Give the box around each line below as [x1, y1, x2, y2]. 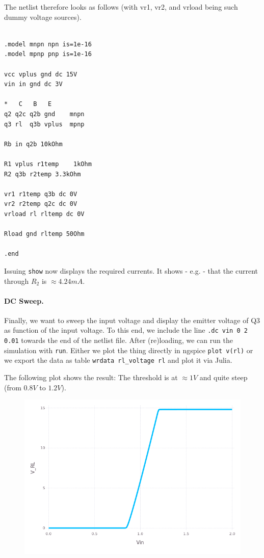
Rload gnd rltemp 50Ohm [4, 230, 85, 238]
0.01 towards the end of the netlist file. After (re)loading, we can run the [4, 335, 233, 346]
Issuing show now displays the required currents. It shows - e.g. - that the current [4, 265, 258, 276]
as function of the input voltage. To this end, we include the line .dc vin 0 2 [4, 325, 248, 335]
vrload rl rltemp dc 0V [4, 210, 85, 218]
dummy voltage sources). [4, 11, 82, 22]
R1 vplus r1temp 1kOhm [4, 160, 92, 168]
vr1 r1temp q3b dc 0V [4, 190, 77, 198]
